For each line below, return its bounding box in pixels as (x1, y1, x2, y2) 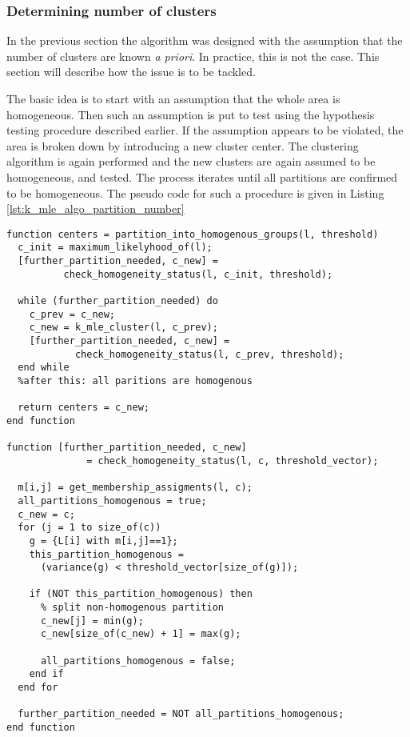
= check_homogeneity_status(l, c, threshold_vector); (86, 455, 379, 467)
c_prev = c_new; (29, 308, 116, 320)
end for (18, 682, 58, 694)
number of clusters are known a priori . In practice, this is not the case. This (6, 47, 380, 64)
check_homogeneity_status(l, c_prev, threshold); (74, 348, 344, 360)
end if (29, 668, 64, 680)
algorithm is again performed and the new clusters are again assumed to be (6, 153, 376, 170)
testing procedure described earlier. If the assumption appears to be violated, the (6, 122, 404, 138)
